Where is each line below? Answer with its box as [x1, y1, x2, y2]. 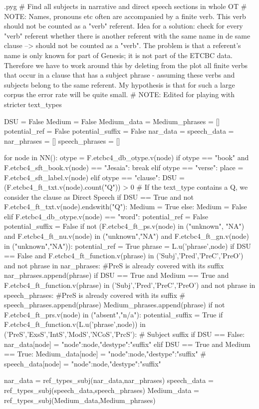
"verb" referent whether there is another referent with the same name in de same [4, 30, 251, 41]
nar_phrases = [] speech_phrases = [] [4, 135, 120, 146]
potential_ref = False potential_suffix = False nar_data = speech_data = [4, 126, 234, 136]
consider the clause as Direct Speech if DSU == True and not [4, 191, 194, 202]
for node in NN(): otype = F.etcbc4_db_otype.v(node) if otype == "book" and [4, 152, 249, 163]
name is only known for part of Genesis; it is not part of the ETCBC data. [4, 50, 233, 60]
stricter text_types [4, 99, 62, 109]
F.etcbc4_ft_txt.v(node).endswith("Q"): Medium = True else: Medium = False [4, 201, 247, 212]
